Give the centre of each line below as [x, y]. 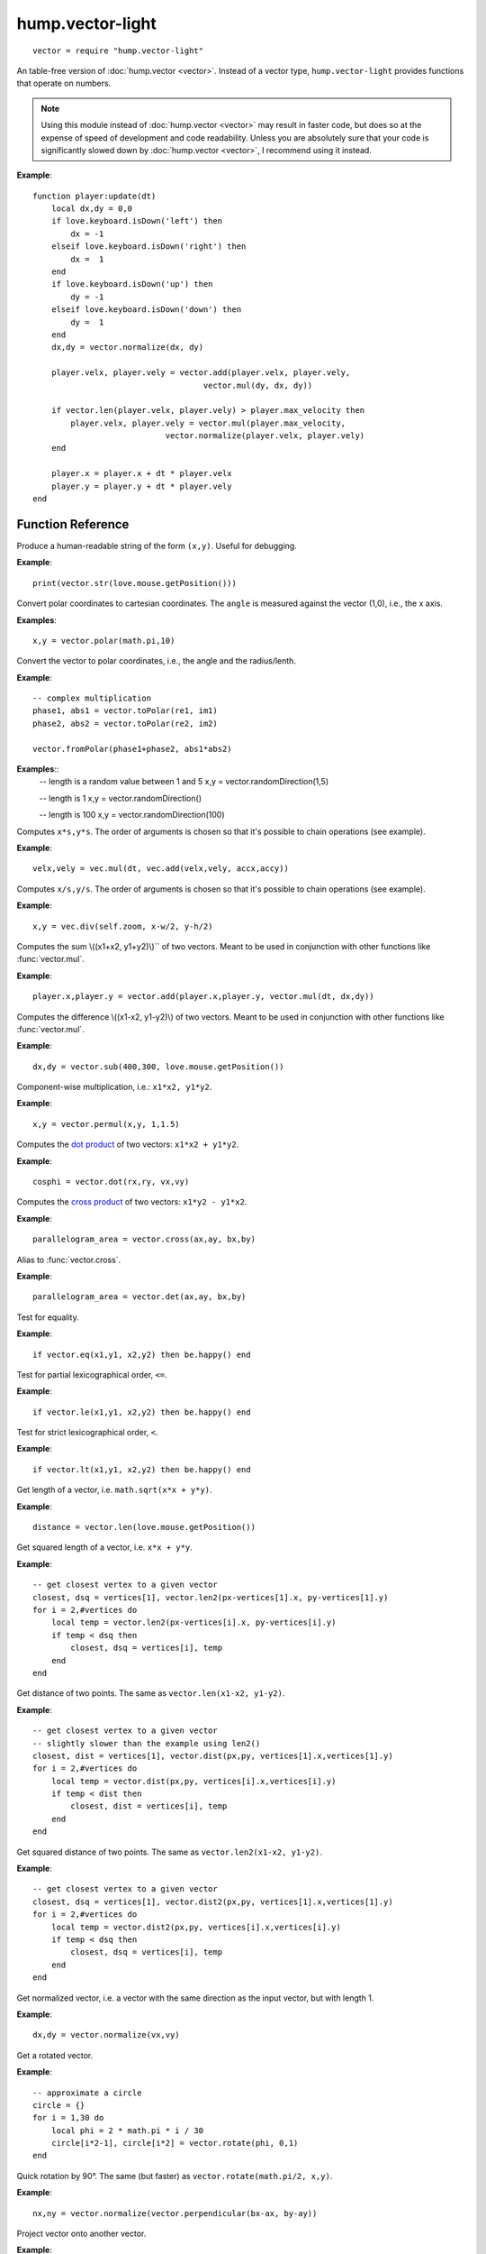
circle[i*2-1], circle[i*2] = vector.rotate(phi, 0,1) [175, 2143]
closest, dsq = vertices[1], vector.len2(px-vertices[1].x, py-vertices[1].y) [211, 1597]
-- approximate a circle [87, 2093]
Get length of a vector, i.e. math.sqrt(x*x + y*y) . [114, 1490]
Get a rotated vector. [55, 2055]
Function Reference [73, 524]
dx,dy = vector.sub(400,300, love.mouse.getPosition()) [158, 1067]
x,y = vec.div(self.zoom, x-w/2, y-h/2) [123, 926]
